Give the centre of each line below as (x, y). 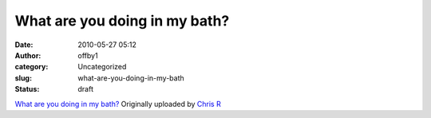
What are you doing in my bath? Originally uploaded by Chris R (118, 104)
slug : (23, 78)
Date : (24, 45)
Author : (28, 55)
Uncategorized (102, 67)
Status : (27, 89)
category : (32, 67)
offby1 (88, 55)
